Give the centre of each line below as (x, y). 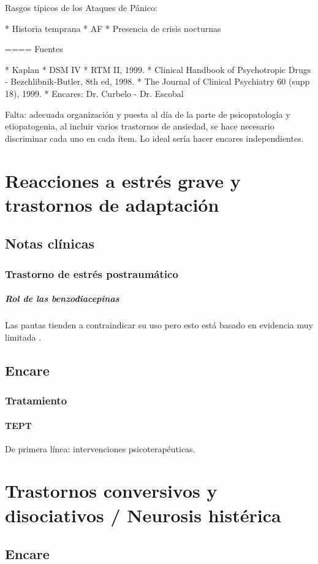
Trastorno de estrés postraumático (92, 273)
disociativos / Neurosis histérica (143, 515)
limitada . (23, 337)
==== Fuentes (34, 49)
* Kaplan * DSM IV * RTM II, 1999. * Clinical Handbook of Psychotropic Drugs (158, 69)
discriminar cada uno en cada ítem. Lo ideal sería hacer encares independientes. (154, 138)
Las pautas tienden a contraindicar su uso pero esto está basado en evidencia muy (159, 325)
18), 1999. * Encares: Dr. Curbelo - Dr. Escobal (94, 93)
